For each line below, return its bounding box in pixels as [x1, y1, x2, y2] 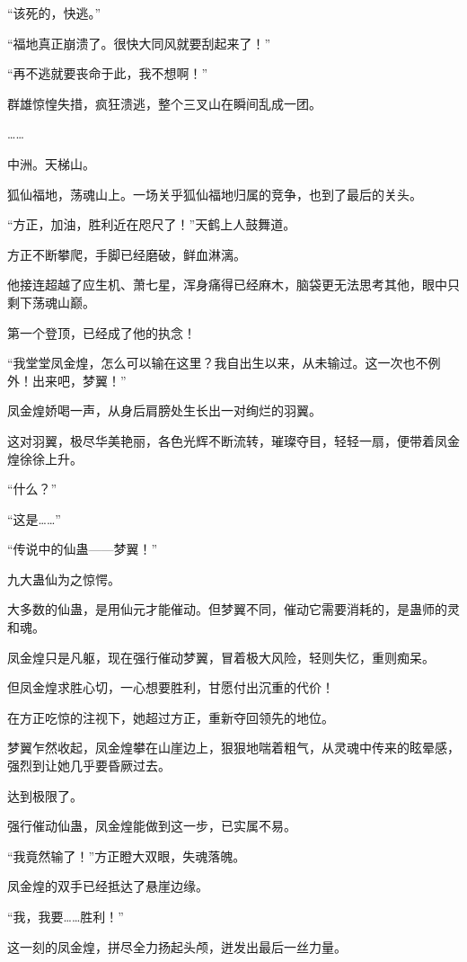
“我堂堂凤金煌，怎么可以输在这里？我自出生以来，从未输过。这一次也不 [7, 353, 428, 372]
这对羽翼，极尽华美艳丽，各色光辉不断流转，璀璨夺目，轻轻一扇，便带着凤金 [7, 431, 460, 450]
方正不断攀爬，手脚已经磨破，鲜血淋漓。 [7, 245, 246, 263]
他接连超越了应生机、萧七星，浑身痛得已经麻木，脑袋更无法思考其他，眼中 [7, 275, 447, 294]
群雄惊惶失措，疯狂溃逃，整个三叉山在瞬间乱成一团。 [7, 94, 322, 112]
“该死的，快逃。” [7, 4, 101, 22]
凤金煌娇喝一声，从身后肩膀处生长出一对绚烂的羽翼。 [7, 401, 322, 420]
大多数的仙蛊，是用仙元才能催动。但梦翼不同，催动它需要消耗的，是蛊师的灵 [7, 600, 460, 619]
